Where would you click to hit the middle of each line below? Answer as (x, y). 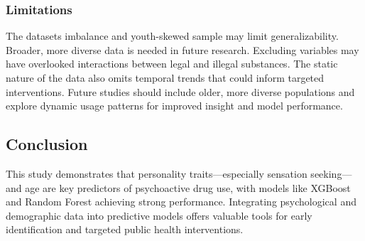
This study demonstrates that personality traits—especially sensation (157, 173)
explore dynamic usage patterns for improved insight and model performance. (174, 106)
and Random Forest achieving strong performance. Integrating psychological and (181, 202)
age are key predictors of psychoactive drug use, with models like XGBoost (188, 187)
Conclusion (47, 144)
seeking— (331, 173)
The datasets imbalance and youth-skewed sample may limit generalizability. (172, 36)
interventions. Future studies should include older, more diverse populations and (180, 91)
